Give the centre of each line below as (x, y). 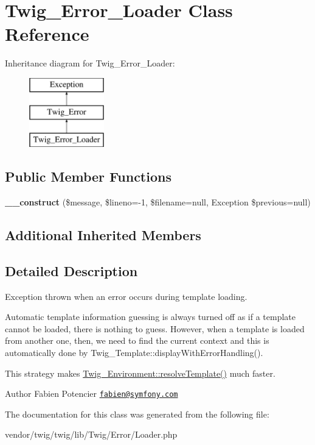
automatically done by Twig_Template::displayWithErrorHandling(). (134, 353)
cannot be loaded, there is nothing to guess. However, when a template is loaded (155, 328)
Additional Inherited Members (103, 235)
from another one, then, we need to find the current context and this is (137, 340)
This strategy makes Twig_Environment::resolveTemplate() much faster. (140, 373)
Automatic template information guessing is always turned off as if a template (150, 317)
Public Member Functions (88, 176)
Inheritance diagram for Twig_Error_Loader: (90, 63)
